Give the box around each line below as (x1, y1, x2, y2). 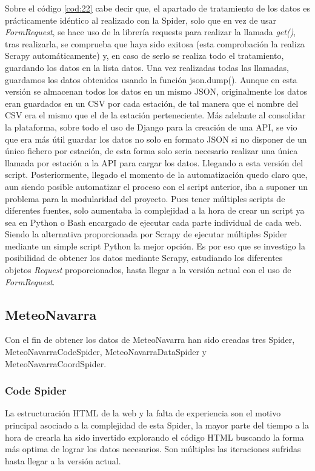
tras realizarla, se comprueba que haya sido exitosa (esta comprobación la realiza (5, 37, 305, 50)
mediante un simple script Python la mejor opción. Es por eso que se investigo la (5, 239, 306, 252)
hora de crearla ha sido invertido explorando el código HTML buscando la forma (5, 430, 304, 443)
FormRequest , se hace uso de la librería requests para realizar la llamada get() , (5, 25, 296, 38)
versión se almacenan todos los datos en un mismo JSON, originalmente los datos (5, 85, 308, 98)
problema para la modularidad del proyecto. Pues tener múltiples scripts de (5, 192, 285, 205)
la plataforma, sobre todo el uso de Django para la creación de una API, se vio (5, 120, 297, 133)
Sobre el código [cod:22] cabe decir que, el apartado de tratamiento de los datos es (5, 2, 310, 14)
